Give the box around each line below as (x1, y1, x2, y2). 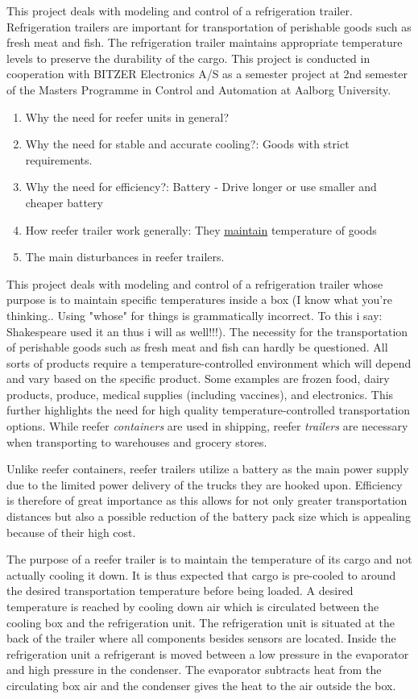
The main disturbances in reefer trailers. (25, 248, 225, 265)
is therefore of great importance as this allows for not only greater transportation (6, 492, 408, 509)
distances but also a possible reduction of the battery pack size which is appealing (6, 508, 411, 525)
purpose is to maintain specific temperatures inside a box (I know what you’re (6, 291, 392, 308)
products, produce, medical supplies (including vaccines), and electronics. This (6, 385, 394, 402)
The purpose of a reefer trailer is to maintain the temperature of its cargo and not (6, 551, 412, 568)
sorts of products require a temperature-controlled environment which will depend (6, 354, 412, 371)
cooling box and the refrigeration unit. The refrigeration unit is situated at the (6, 614, 395, 630)
